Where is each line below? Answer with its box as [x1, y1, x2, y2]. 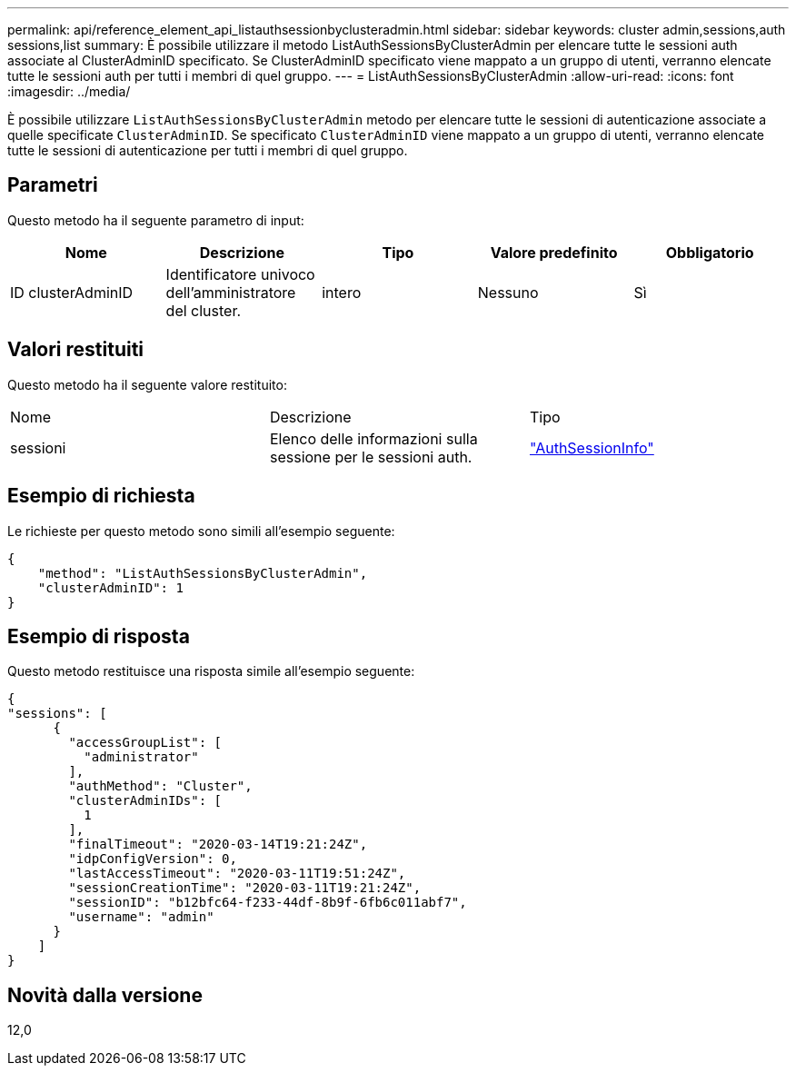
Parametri [7, 174, 98, 197]
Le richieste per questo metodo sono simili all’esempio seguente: [7, 522, 395, 539]
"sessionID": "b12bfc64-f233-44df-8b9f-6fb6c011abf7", [68, 895, 467, 910]
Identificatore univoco [165, 264, 315, 283]
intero [322, 283, 362, 302]
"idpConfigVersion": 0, [68, 851, 237, 867]
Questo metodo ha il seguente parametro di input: [7, 212, 304, 228]
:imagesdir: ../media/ [7, 84, 131, 99]
